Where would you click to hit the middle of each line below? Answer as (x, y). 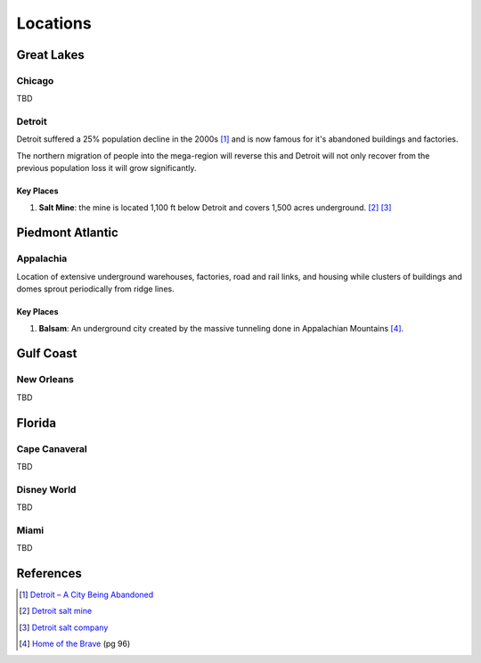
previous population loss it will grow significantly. (106, 168)
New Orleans (45, 380)
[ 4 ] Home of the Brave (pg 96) (75, 644)
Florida (37, 423)
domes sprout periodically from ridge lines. (95, 289)
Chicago (35, 80)
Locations (54, 23)
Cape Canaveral (52, 448)
